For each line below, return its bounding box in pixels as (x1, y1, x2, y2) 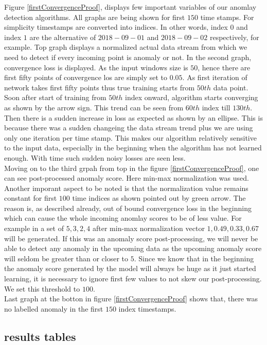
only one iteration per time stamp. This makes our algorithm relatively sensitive (4, 132, 257, 143)
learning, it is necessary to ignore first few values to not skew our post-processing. (4, 273, 262, 284)
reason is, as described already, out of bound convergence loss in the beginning (4, 202, 252, 213)
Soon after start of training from (4, 92, 106, 103)
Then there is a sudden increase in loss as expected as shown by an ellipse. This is (4, 112, 263, 123)
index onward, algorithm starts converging (125, 92, 258, 103)
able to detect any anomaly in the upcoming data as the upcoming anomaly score (4, 243, 262, 254)
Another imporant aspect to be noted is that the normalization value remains (4, 182, 248, 193)
